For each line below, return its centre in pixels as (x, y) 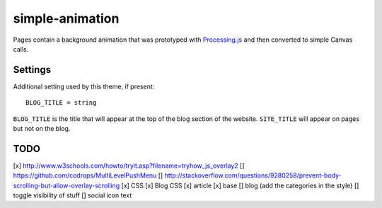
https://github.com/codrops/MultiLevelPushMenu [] (88, 175)
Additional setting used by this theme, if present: (84, 86)
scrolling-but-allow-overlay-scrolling (66, 185)
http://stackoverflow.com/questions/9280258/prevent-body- (253, 175)
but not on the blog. (42, 129)
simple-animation (66, 18)
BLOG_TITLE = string (61, 103)
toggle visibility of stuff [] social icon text (73, 195)
